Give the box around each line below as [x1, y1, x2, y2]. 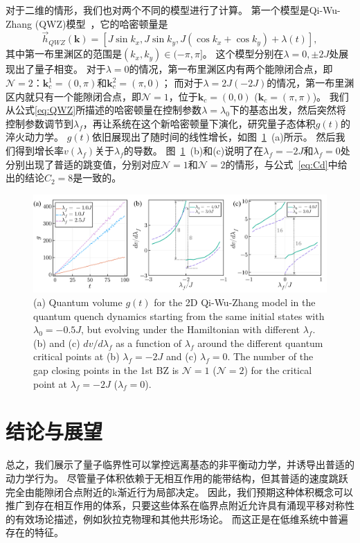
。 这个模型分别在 [202, 46, 284, 61]
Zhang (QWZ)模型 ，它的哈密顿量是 [6, 16, 168, 30]
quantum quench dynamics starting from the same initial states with [33, 308, 325, 323]
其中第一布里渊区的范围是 [6, 46, 122, 61]
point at [33, 376, 68, 391]
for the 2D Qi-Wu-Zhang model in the [154, 295, 316, 310]
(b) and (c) [33, 335, 80, 350]
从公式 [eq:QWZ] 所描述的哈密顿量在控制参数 [6, 103, 202, 117]
